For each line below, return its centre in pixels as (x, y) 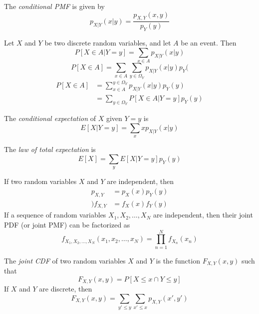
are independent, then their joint (203, 215)
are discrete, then (66, 289)
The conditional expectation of (50, 118)
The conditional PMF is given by (54, 6)
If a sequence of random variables (55, 215)
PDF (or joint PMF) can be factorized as (67, 224)
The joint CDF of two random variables (65, 260)
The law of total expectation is (50, 149)
